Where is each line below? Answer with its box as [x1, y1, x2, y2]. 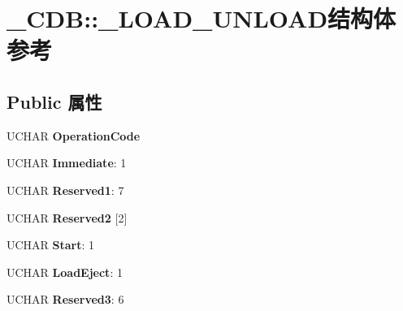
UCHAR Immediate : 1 [6, 154, 127, 171]
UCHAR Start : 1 [6, 236, 95, 253]
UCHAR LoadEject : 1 [6, 263, 123, 280]
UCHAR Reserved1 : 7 [6, 181, 124, 198]
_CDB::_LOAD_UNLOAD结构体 [6, 2, 396, 35]
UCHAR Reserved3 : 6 [6, 291, 124, 308]
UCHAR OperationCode [6, 127, 141, 144]
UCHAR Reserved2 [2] [6, 209, 128, 226]
